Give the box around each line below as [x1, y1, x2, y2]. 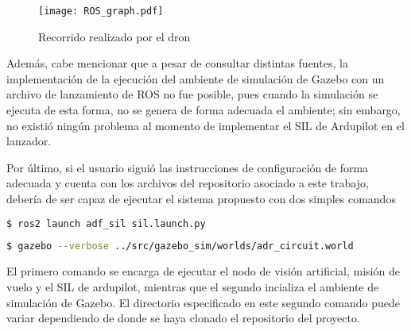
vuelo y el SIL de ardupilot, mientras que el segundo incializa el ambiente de [6, 278, 379, 294]
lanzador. [6, 133, 52, 149]
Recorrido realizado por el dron [38, 28, 191, 44]
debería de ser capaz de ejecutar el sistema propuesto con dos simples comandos [6, 191, 396, 206]
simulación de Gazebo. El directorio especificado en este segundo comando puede [6, 294, 400, 310]
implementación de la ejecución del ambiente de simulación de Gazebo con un [6, 70, 385, 87]
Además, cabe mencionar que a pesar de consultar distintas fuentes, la [6, 55, 348, 71]
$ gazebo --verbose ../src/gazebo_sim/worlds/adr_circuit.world [6, 241, 354, 252]
